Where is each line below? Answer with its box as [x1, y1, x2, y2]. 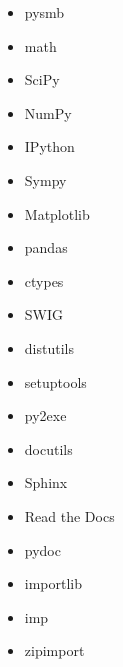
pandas [24, 237, 68, 258]
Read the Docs [24, 505, 115, 526]
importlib [24, 573, 83, 594]
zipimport [24, 640, 85, 661]
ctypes [24, 270, 64, 291]
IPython [24, 136, 75, 157]
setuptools [24, 371, 87, 392]
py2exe [24, 405, 67, 426]
